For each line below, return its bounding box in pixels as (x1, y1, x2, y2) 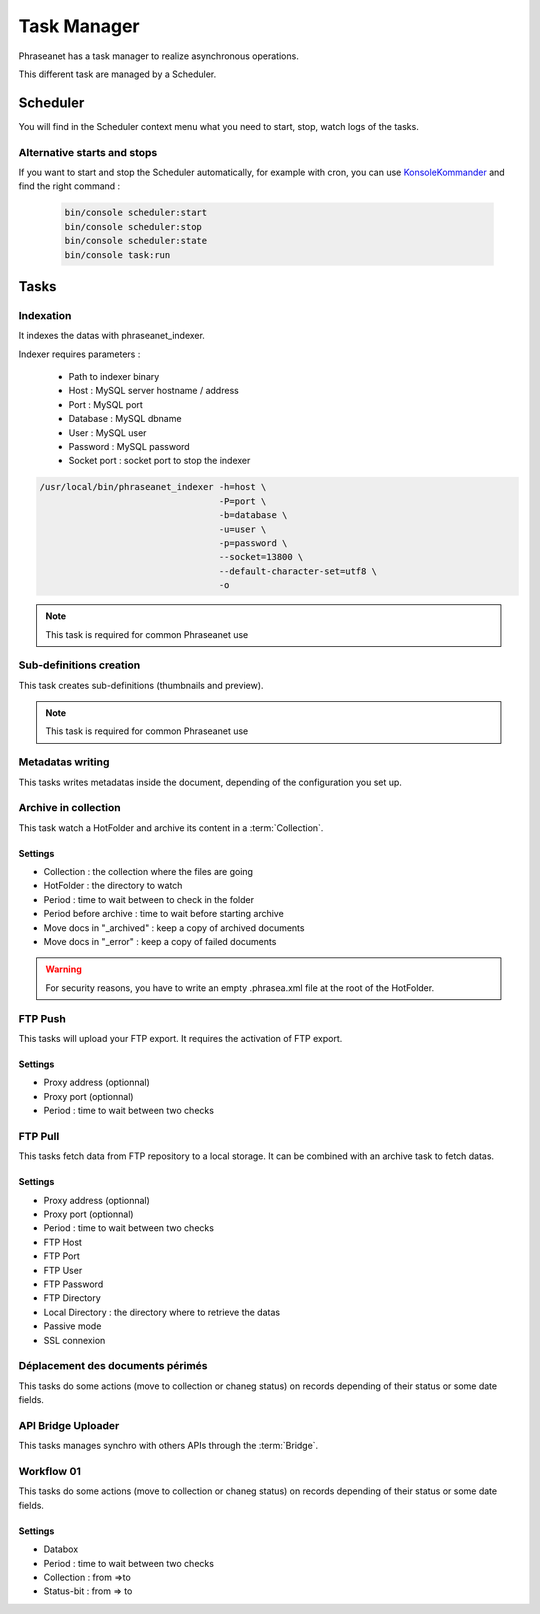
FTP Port (43, 1250, 80, 1262)
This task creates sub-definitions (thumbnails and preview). (18, 679, 264, 691)
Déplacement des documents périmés (18, 1359, 208, 1373)
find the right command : (18, 180, 121, 192)
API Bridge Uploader (18, 1418, 120, 1432)
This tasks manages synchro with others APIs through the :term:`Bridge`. (18, 1440, 319, 1452)
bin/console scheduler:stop (64, 221, 202, 232)
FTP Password (43, 1278, 104, 1290)
